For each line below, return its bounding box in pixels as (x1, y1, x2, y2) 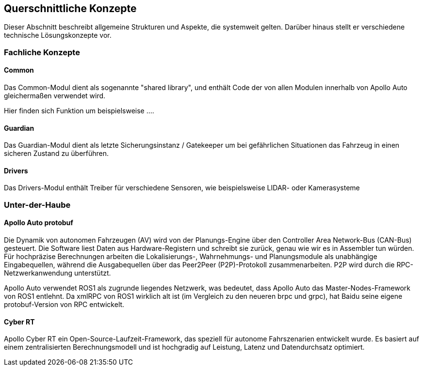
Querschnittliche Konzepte (4, 2, 137, 15)
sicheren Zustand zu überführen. (4, 149, 109, 158)
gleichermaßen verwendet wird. (4, 92, 106, 100)
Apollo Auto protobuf (4, 218, 73, 227)
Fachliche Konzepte (4, 47, 80, 57)
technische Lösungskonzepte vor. (4, 31, 112, 40)
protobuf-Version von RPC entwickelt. (4, 300, 125, 309)
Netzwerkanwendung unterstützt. (4, 269, 111, 277)
